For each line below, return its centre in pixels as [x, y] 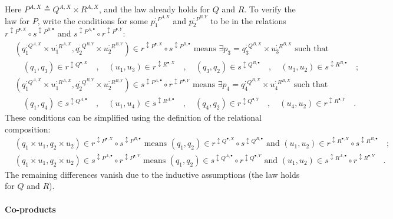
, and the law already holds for [155, 9]
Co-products [30, 209]
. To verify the [270, 9]
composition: [28, 129]
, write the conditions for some [93, 20]
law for [17, 20]
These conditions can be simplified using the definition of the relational [133, 117]
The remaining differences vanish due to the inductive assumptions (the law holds [152, 174]
